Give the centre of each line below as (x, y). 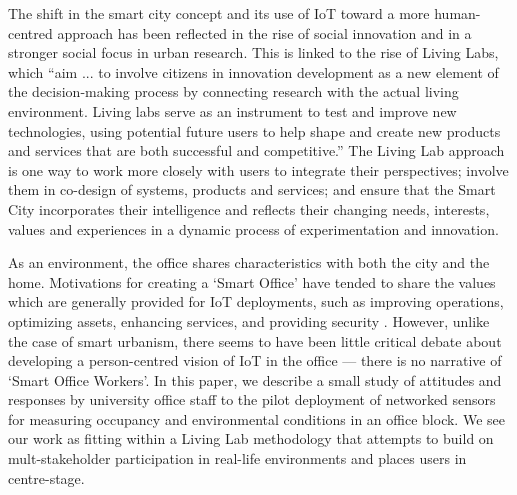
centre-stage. (46, 477)
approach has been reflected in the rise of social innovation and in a (264, 32)
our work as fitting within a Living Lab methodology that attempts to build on (251, 438)
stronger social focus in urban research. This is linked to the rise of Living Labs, (253, 52)
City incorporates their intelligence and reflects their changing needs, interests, (249, 208)
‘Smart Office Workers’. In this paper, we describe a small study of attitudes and (255, 379)
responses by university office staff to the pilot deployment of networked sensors (252, 399)
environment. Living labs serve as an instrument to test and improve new (232, 110)
